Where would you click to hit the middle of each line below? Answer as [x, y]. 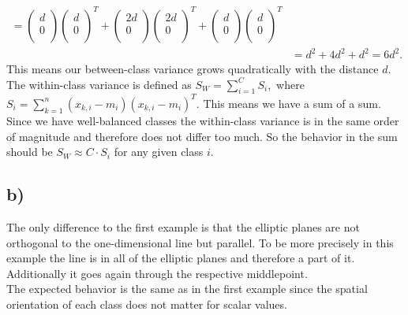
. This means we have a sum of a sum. [288, 103]
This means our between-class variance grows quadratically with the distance [193, 69]
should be [30, 152]
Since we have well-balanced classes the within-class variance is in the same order [203, 120]
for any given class [159, 152]
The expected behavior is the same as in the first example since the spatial [187, 289]
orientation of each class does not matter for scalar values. [147, 304]
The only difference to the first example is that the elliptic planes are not [183, 226]
